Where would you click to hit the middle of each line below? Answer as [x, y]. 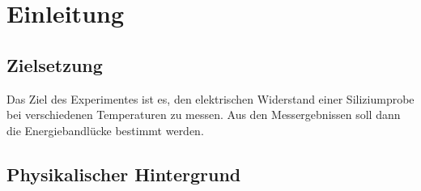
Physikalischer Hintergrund [124, 174]
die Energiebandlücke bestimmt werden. [105, 130]
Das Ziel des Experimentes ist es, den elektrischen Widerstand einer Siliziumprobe [210, 98]
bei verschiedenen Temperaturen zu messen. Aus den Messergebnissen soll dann [204, 115]
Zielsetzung [55, 64]
